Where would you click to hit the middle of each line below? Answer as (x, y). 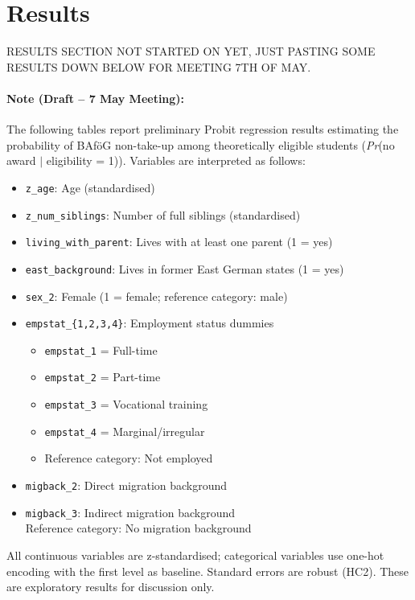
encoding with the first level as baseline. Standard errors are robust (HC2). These (208, 571)
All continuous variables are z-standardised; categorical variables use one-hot (195, 555)
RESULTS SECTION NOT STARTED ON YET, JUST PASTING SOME (191, 51)
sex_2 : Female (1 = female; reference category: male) (156, 296)
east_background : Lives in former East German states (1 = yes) (185, 268)
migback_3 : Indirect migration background (130, 512)
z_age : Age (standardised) (90, 187)
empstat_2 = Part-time (103, 377)
